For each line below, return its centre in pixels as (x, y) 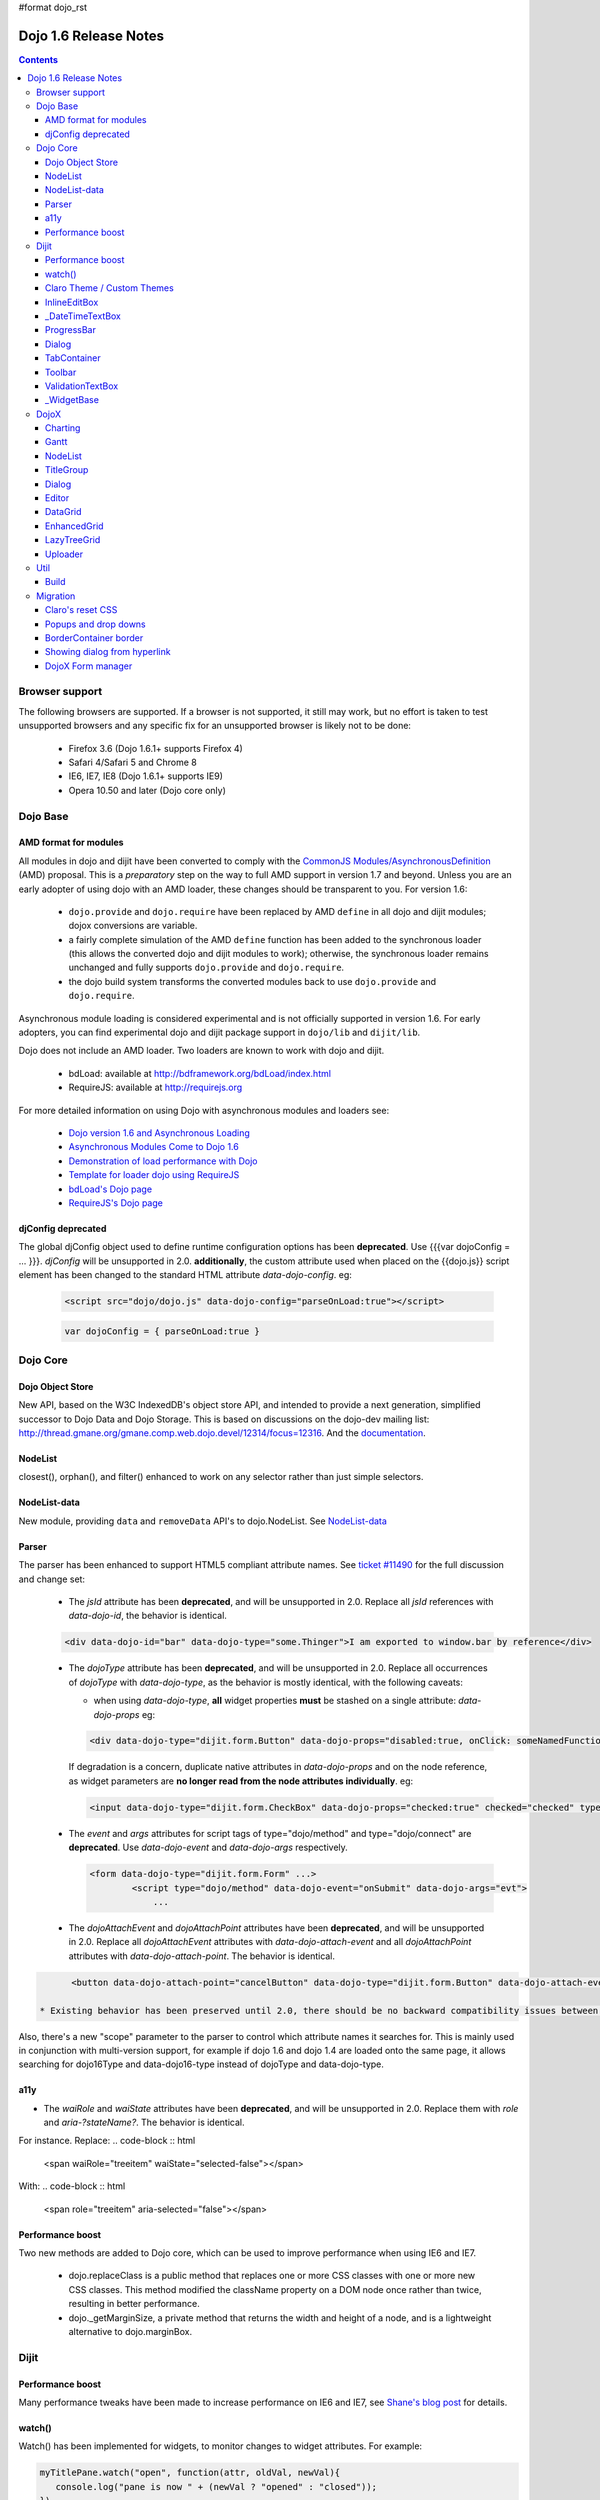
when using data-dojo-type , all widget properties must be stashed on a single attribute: (275, 1701)
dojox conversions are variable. (133, 926)
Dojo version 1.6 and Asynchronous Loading (159, 1133)
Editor (57, 498)
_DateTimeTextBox (83, 316)
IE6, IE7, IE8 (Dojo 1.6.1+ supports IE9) (146, 776)
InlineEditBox (72, 302)
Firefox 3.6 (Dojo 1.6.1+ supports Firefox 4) (156, 748)
